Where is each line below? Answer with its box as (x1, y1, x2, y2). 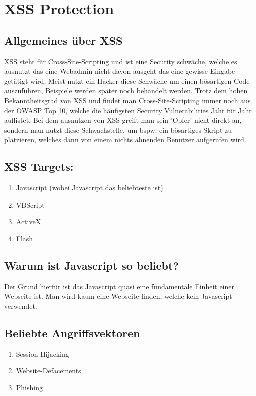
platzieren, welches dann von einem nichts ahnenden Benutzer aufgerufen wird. (4, 134, 246, 145)
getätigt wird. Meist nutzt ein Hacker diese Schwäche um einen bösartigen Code (4, 75, 250, 86)
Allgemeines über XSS (4, 32, 123, 48)
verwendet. (4, 300, 37, 311)
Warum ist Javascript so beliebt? (4, 257, 179, 273)
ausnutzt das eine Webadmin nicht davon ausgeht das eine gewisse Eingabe (4, 66, 235, 76)
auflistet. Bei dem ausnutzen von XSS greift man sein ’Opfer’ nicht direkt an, (4, 115, 242, 125)
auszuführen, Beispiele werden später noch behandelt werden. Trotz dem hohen (4, 85, 248, 96)
